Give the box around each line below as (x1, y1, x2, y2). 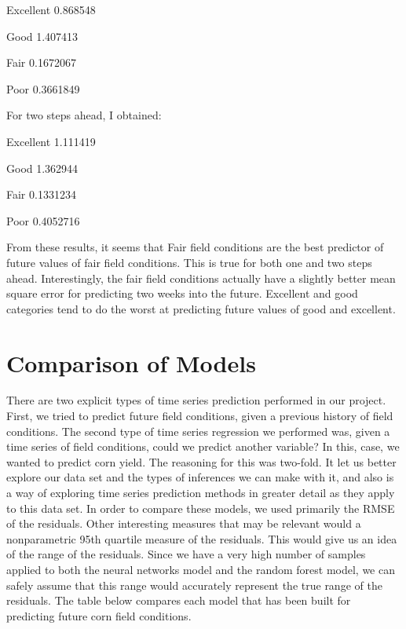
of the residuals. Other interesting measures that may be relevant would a (6, 515, 361, 532)
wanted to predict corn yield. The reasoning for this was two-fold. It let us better (6, 453, 397, 470)
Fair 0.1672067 (6, 54, 76, 71)
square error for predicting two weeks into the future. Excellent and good (6, 285, 358, 302)
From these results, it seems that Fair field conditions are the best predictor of (6, 239, 384, 255)
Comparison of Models (6, 346, 256, 378)
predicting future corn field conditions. (6, 607, 192, 624)
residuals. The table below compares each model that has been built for (6, 592, 351, 609)
